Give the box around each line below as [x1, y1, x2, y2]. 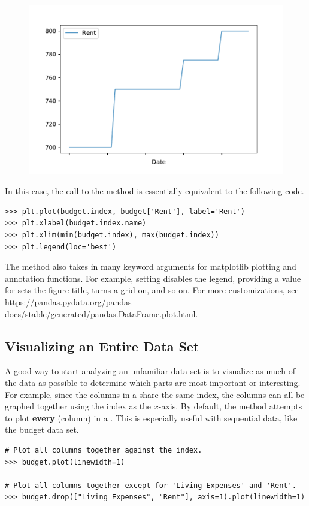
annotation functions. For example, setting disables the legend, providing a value [5, 272, 301, 284]
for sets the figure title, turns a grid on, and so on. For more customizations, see [5, 284, 299, 296]
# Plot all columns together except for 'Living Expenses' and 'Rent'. [5, 481, 296, 490]
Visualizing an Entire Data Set [5, 336, 199, 355]
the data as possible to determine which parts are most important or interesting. [5, 376, 301, 388]
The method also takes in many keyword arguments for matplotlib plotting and [5, 260, 296, 273]
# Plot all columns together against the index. [5, 445, 202, 454]
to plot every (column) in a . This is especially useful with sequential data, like [5, 411, 298, 424]
